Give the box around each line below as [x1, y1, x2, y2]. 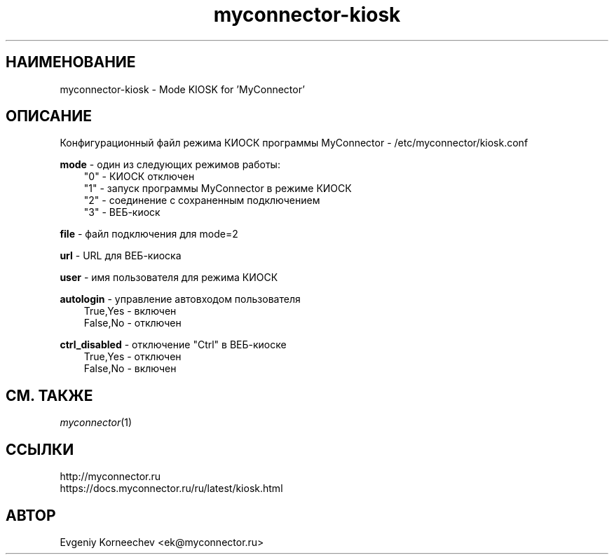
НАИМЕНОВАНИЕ [6, 53, 136, 71]
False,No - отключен [83, 317, 182, 329]
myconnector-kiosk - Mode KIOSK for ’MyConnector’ [60, 83, 305, 95]
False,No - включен [83, 362, 177, 375]
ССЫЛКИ [6, 440, 74, 458]
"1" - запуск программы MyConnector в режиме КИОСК [83, 182, 352, 195]
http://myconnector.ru [60, 470, 161, 483]
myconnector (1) [60, 416, 132, 429]
